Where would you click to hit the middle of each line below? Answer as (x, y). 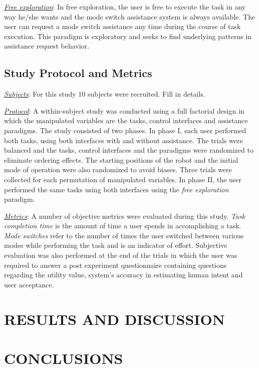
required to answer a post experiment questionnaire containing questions (115, 265)
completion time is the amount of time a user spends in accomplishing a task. (123, 226)
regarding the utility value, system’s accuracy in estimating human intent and (123, 275)
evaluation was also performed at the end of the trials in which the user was (121, 255)
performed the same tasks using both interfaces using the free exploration (116, 189)
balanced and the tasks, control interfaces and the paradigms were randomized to (129, 150)
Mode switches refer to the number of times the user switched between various (124, 235)
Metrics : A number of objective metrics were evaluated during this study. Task (125, 216)
